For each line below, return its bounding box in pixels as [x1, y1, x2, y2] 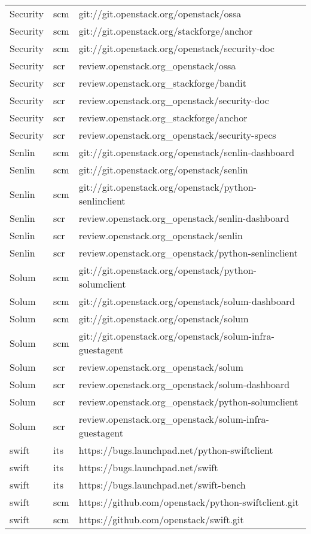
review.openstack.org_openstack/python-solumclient [78, 395, 298, 408]
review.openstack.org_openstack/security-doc [78, 93, 269, 107]
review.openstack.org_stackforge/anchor [78, 111, 248, 124]
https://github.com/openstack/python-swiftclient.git [78, 495, 299, 509]
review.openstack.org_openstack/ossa [78, 59, 236, 72]
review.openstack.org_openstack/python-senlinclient [78, 246, 298, 260]
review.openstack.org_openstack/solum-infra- [78, 412, 269, 426]
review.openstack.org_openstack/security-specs [78, 128, 276, 142]
